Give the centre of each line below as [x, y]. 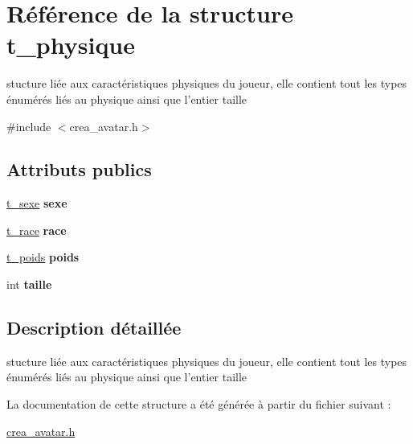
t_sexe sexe [37, 203]
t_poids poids [43, 257]
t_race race [37, 230]
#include [29, 126]
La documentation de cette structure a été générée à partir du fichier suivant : [199, 404]
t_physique [71, 45]
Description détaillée [94, 328]
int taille [29, 284]
